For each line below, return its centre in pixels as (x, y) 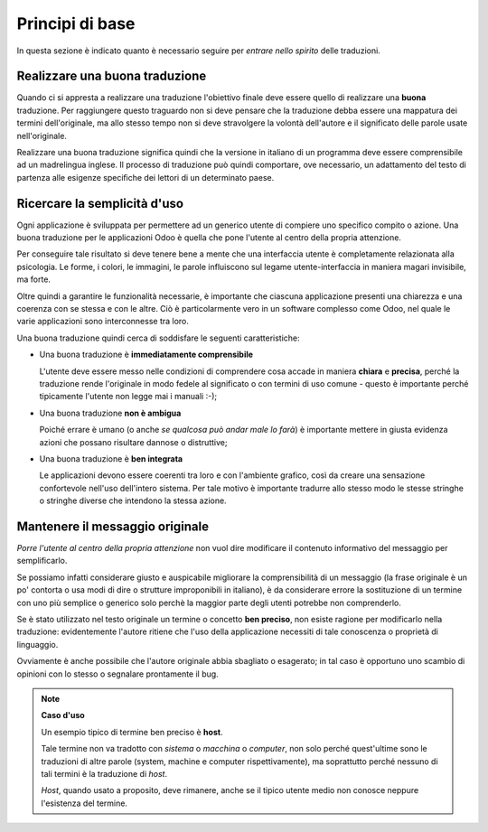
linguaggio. (38, 644)
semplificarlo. (42, 561)
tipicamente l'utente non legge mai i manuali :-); (128, 397)
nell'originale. (42, 136)
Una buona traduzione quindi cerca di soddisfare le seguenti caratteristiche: (158, 338)
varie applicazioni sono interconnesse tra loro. (103, 322)
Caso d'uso (63, 715)
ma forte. (34, 279)
